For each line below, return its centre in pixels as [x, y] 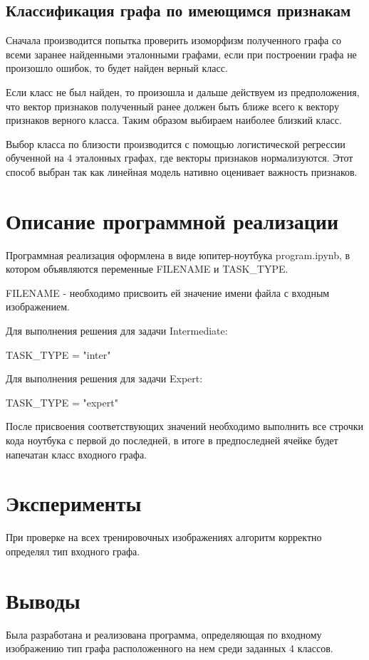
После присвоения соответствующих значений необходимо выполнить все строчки [185, 426]
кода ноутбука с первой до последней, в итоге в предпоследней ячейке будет [172, 440]
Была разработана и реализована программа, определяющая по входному [164, 634]
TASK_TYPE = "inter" [58, 354]
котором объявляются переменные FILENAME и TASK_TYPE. [147, 269]
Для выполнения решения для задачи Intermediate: [117, 331]
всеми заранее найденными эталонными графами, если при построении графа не [181, 54]
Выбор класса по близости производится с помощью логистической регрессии [176, 143]
